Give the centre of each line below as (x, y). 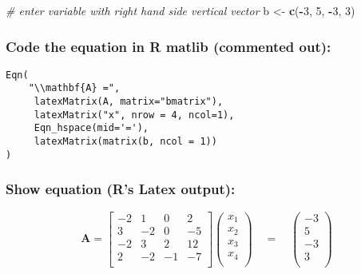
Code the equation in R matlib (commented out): (169, 46)
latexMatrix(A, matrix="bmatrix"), (129, 102)
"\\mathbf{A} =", (74, 88)
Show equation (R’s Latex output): (121, 189)
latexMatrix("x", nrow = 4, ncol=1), (134, 115)
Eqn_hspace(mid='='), (91, 128)
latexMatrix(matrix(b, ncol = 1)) (125, 142)
